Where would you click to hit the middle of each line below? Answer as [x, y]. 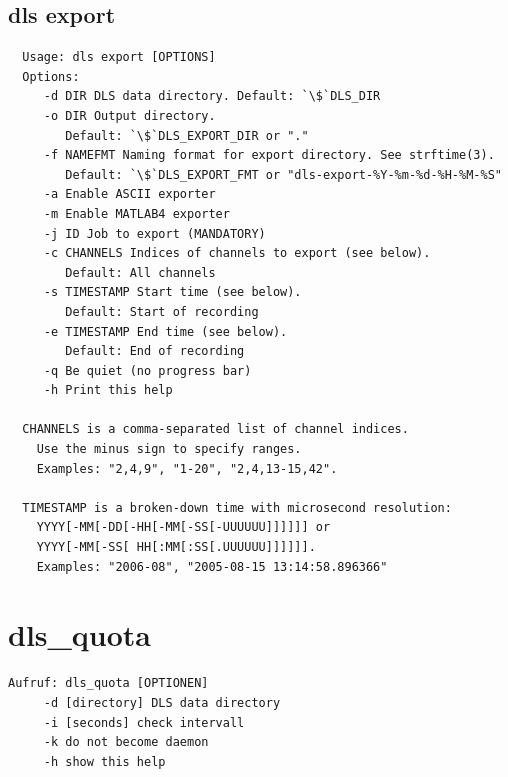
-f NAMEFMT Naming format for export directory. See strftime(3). [269, 155]
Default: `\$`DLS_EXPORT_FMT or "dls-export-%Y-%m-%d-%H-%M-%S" [283, 174]
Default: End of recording [155, 351]
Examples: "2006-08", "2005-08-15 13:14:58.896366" [212, 566]
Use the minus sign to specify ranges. [169, 449]
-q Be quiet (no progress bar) [147, 370]
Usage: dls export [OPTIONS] [119, 57]
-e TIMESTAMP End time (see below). [165, 331]
